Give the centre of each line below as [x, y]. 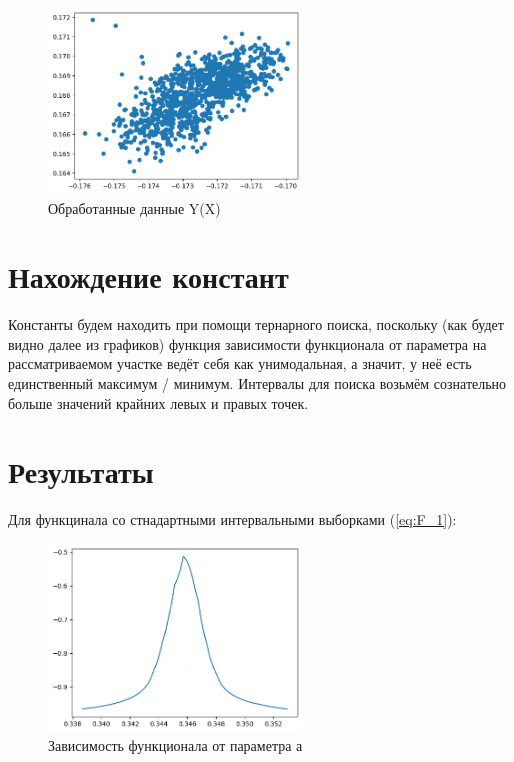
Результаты [81, 471]
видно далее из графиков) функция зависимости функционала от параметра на [247, 343]
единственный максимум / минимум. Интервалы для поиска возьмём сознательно [257, 383]
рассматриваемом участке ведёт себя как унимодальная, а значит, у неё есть [240, 363]
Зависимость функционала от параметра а [175, 745]
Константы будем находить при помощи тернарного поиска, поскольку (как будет [256, 324]
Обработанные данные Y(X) [134, 207]
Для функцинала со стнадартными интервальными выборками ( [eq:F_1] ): [232, 519]
